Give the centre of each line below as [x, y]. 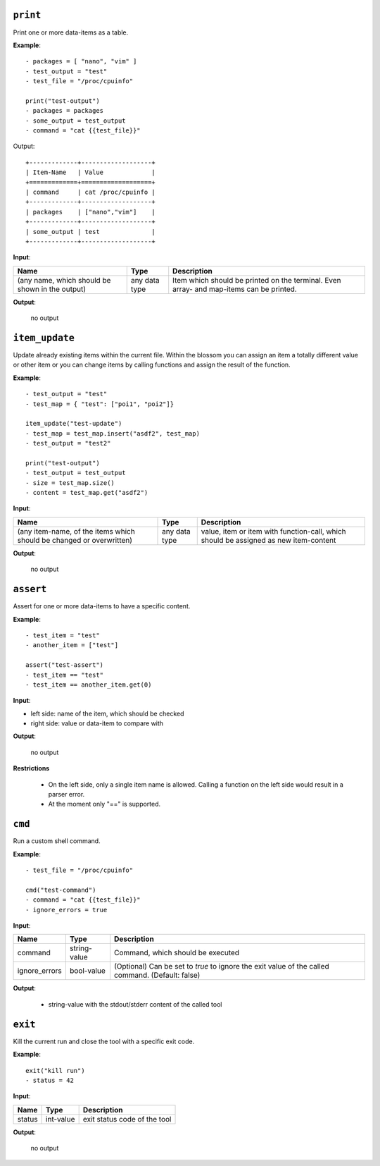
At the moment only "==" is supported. [104, 804]
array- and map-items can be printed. [235, 289]
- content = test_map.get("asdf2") [87, 493]
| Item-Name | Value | [91, 172]
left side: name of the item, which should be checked [107, 713]
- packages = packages [65, 111]
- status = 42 [50, 1080]
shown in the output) [51, 289]
